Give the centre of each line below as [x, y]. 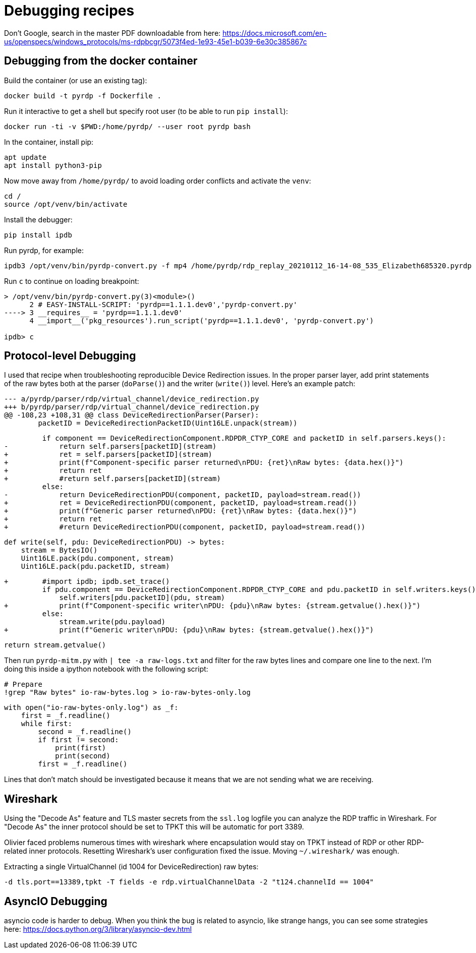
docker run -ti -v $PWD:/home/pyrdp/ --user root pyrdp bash [127, 126]
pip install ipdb [38, 235]
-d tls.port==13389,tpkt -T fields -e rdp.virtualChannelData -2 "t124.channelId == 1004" [189, 882]
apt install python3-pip [53, 165]
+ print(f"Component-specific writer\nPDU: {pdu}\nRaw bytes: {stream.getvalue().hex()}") [213, 606]
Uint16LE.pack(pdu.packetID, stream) [95, 567]
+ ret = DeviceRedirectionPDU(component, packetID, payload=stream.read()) [181, 503]
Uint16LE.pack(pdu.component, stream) [98, 558]
